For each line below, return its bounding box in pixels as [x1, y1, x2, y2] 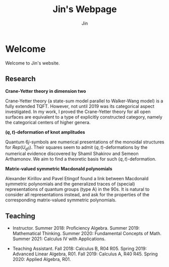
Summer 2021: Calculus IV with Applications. [12, 236, 106, 242]
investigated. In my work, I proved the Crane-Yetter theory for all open [5, 109, 151, 115]
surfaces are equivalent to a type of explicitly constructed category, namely [5, 114, 162, 120]
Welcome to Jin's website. [5, 60, 60, 66]
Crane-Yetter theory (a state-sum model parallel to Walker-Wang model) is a [5, 97, 163, 104]
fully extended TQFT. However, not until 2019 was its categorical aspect [5, 103, 155, 109]
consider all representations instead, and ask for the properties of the [5, 192, 150, 198]
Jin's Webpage [52, 4, 117, 15]
